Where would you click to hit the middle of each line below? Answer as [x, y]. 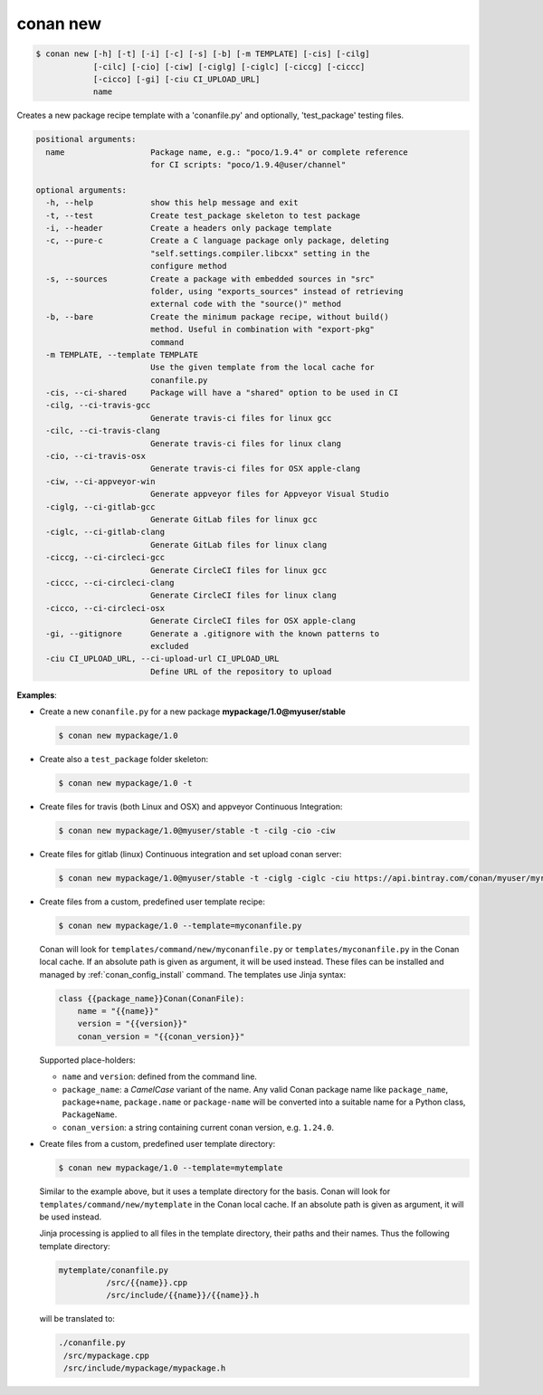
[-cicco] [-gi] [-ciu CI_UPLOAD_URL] [176, 79]
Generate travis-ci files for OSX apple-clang [255, 469]
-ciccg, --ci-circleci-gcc [105, 558]
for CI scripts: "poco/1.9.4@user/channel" [248, 165]
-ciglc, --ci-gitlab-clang [105, 532]
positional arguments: [86, 139]
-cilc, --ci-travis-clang [103, 431]
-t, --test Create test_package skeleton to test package [203, 215]
